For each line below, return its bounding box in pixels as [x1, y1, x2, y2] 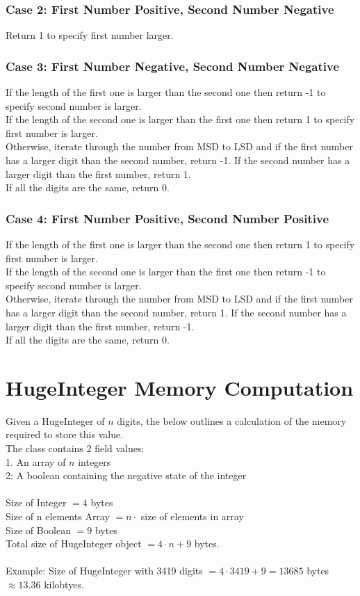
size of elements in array [140, 509, 244, 524]
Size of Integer [6, 495, 67, 510]
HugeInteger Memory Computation [6, 373, 354, 401]
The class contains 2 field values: [6, 441, 145, 456]
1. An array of [6, 454, 66, 469]
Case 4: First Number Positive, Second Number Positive [6, 209, 329, 227]
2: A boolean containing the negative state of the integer [6, 468, 247, 483]
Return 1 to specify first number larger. [6, 28, 174, 42]
